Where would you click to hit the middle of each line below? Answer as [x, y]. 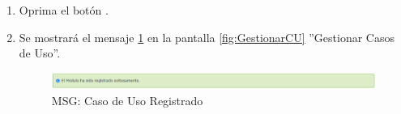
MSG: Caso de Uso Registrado [127, 100]
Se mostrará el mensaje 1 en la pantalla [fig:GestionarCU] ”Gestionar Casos [207, 37]
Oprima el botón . [64, 10]
